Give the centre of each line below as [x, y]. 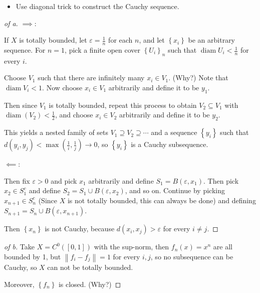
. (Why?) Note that [198, 78]
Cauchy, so [21, 267]
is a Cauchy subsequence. [170, 144]
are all [223, 247]
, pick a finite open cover [103, 50]
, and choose [74, 115]
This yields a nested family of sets [56, 132]
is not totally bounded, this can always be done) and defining [162, 200]
